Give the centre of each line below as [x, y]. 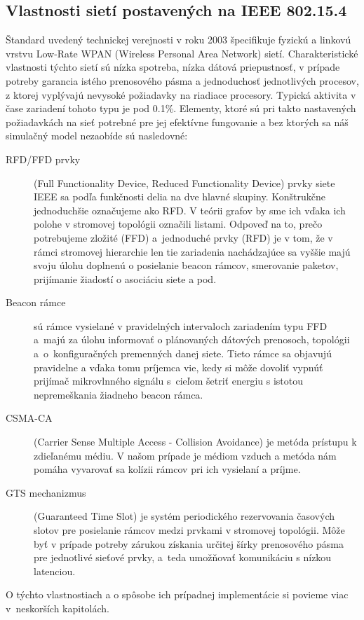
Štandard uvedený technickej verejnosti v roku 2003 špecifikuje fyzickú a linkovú [178, 40]
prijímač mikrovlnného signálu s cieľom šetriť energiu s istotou [168, 381]
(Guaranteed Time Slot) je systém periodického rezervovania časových [184, 516]
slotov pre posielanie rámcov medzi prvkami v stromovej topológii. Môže [189, 530]
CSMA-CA [29, 418]
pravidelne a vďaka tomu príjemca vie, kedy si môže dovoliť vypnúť [178, 367]
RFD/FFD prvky [43, 159]
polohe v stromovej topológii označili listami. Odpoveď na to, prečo [178, 224]
